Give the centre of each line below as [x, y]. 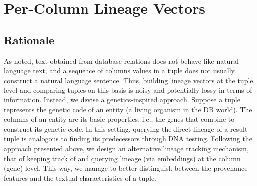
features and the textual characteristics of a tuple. [80, 177]
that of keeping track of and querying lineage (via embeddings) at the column [122, 158]
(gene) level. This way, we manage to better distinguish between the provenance [126, 168]
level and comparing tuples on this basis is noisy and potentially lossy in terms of [128, 90]
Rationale [29, 40]
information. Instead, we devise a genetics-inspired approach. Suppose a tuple [122, 99]
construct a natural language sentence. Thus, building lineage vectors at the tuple [128, 80]
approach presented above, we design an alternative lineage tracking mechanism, [126, 148]
